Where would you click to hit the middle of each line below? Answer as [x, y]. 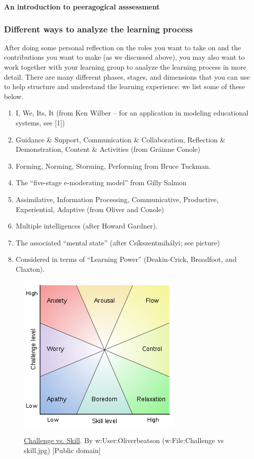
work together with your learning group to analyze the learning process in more [125, 67]
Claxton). [30, 269]
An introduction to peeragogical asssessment [82, 6]
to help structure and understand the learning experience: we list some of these [125, 86]
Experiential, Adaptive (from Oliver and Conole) [90, 209]
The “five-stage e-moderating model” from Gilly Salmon [101, 182]
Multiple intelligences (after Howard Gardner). [86, 226]
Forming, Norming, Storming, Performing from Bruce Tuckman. [113, 166]
